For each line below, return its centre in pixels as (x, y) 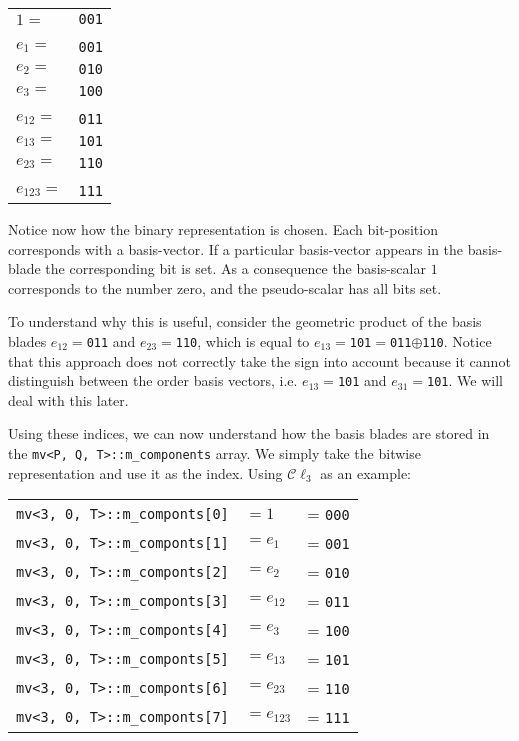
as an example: (365, 472)
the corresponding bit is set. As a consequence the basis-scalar (235, 268)
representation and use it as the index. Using (145, 472)
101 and (362, 380)
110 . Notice (457, 340)
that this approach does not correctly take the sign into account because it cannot (259, 360)
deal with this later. (68, 399)
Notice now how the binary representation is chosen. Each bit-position (223, 229)
